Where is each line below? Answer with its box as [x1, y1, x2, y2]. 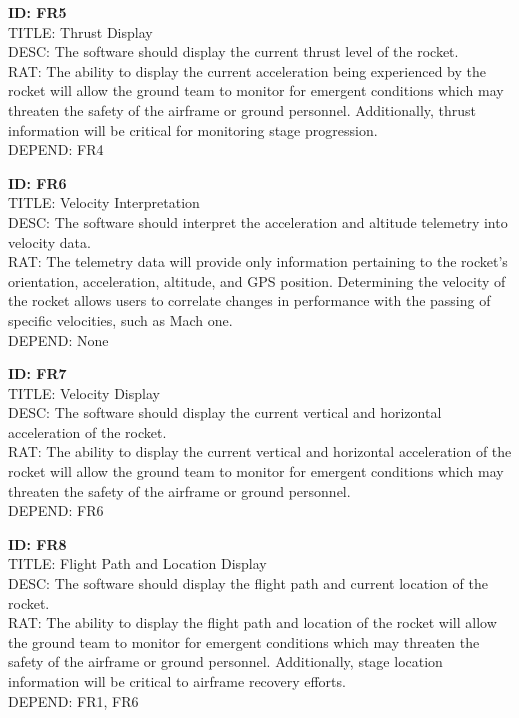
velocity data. [8, 231, 91, 252]
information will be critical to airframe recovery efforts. [8, 671, 346, 691]
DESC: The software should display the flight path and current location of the [8, 573, 488, 594]
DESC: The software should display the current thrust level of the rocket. [8, 41, 459, 62]
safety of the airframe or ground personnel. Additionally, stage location [8, 651, 443, 672]
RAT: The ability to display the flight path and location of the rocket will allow [8, 612, 497, 633]
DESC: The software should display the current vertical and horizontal [8, 402, 442, 423]
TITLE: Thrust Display [8, 21, 153, 42]
